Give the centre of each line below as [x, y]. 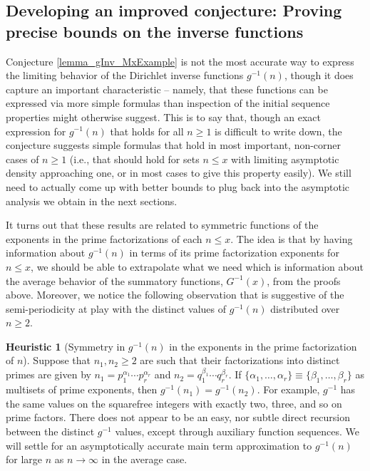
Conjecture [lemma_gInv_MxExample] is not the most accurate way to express [180, 61]
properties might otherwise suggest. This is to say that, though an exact [164, 117]
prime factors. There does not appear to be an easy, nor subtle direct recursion [178, 417]
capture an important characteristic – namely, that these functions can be [167, 89]
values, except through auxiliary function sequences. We [237, 431]
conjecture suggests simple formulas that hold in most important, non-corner [174, 145]
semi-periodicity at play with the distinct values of [116, 308]
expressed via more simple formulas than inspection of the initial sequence [168, 103]
